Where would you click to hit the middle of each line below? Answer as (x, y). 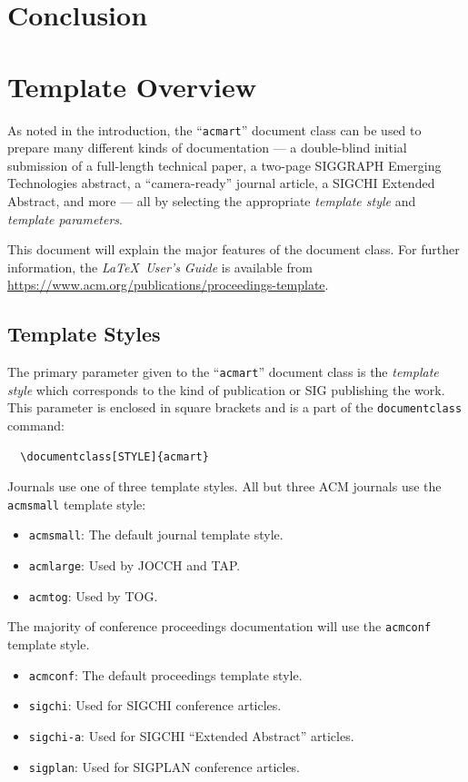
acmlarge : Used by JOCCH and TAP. (134, 565)
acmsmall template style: (77, 504)
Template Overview (132, 86)
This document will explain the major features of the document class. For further (234, 249)
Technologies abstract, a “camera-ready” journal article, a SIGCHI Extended (221, 183)
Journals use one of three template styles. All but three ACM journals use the (224, 486)
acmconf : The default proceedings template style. (165, 674)
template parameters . (65, 218)
